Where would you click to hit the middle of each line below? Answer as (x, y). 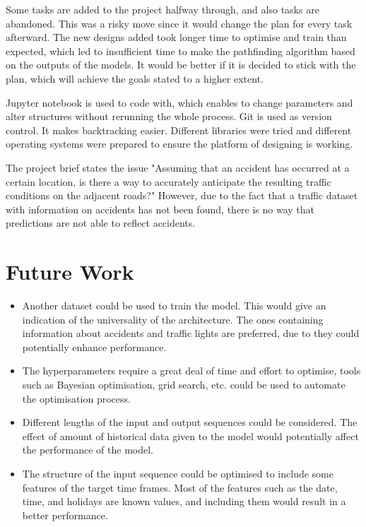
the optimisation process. (76, 398)
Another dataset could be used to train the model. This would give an (174, 306)
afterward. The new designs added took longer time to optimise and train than (176, 37)
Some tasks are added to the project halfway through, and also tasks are (163, 9)
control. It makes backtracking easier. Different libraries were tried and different (179, 130)
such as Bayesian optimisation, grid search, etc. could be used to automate (184, 384)
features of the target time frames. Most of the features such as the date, (180, 487)
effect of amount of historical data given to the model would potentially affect (190, 436)
